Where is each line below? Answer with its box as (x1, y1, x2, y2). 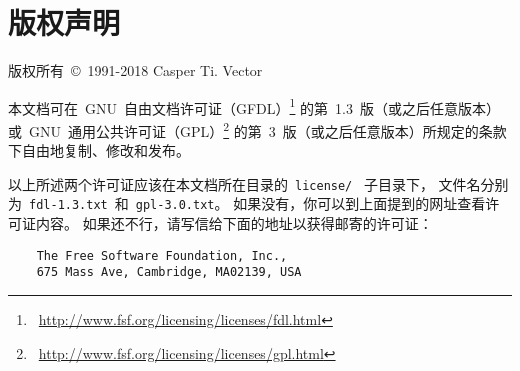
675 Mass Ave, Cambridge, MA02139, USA (36, 265, 302, 280)
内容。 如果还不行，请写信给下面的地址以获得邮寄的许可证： (35, 213, 433, 234)
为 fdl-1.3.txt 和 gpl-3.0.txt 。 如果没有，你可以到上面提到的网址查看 (8, 193, 486, 214)
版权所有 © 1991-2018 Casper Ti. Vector (8, 60, 263, 81)
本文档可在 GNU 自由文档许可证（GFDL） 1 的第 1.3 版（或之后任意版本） (8, 94, 500, 118)
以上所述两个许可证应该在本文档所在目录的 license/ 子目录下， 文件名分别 (8, 173, 509, 194)
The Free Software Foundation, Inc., (36, 248, 288, 263)
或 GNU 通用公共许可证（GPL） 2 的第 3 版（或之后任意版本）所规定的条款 (8, 117, 507, 141)
